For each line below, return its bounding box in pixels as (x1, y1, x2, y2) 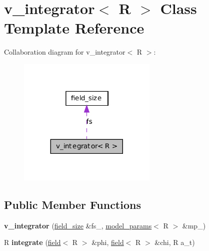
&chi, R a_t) (154, 237, 195, 247)
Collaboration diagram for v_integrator (4, 47, 125, 57)
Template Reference (4, 18, 144, 38)
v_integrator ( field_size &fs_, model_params (4, 220, 152, 230)
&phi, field (91, 237, 124, 247)
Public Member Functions (4, 197, 141, 212)
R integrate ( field (4, 237, 61, 247)
